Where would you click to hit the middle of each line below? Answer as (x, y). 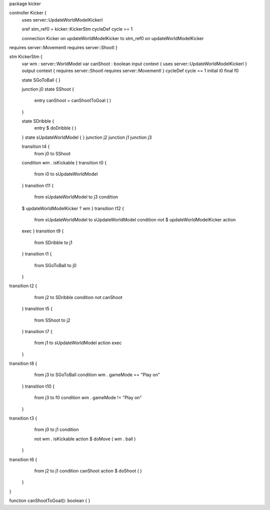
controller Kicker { (28, 13)
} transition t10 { (38, 386)
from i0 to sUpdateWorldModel (66, 174)
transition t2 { (23, 286)
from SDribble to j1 (53, 242)
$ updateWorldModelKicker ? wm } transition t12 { (73, 208)
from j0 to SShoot (52, 153)
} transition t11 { (38, 185)
